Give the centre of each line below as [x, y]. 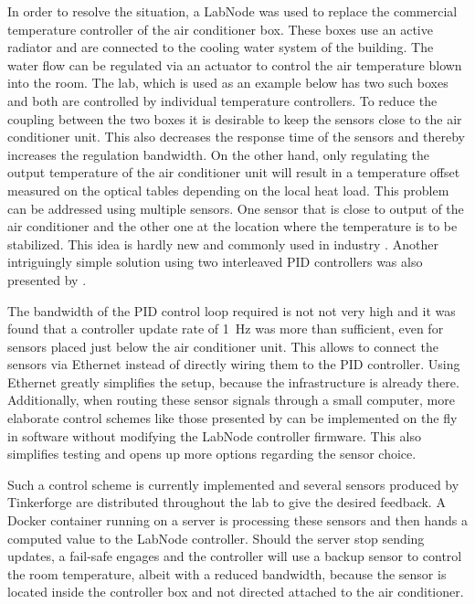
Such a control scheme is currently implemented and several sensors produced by [233, 484]
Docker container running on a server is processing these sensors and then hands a [237, 520]
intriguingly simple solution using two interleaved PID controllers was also [215, 262]
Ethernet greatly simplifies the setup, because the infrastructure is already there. [233, 381]
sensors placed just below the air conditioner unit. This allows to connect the [223, 346]
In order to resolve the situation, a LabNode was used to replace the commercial [232, 11]
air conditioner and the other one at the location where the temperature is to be [232, 226]
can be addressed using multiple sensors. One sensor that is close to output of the [236, 208]
